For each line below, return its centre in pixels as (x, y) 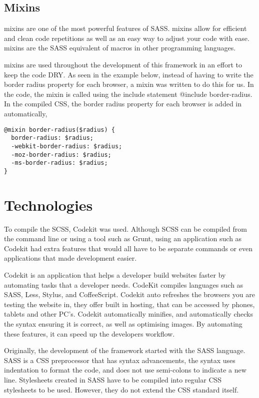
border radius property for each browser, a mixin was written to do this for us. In (129, 84)
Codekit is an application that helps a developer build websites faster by (115, 274)
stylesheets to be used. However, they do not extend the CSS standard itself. (121, 389)
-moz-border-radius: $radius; (61, 155)
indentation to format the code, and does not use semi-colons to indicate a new (125, 370)
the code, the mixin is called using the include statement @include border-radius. (128, 94)
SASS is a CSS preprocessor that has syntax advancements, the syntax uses (120, 360)
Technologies (48, 204)
